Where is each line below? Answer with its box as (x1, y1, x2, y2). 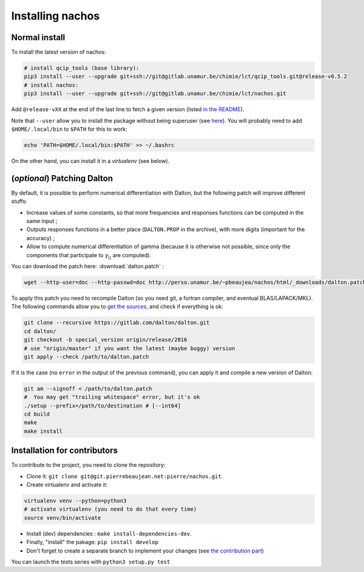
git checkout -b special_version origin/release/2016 (24, 336, 187, 343)
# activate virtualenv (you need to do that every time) (24, 506, 197, 513)
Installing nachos (11, 9, 100, 22)
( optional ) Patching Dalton (11, 173, 113, 184)
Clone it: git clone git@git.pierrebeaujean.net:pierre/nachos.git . (26, 472, 223, 480)
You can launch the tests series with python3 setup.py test (11, 558, 170, 565)
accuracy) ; (26, 234, 55, 241)
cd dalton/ (24, 328, 56, 334)
